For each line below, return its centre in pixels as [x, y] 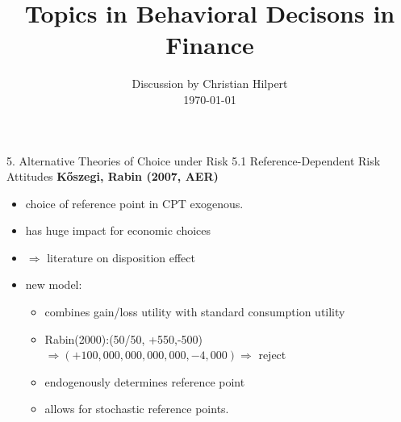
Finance [210, 45]
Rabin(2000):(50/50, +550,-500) [124, 338]
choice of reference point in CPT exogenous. [134, 203]
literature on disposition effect [121, 257]
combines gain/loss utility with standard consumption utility [195, 312]
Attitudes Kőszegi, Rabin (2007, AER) [113, 176]
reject [272, 355]
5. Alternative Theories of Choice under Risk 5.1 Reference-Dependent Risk [194, 160]
